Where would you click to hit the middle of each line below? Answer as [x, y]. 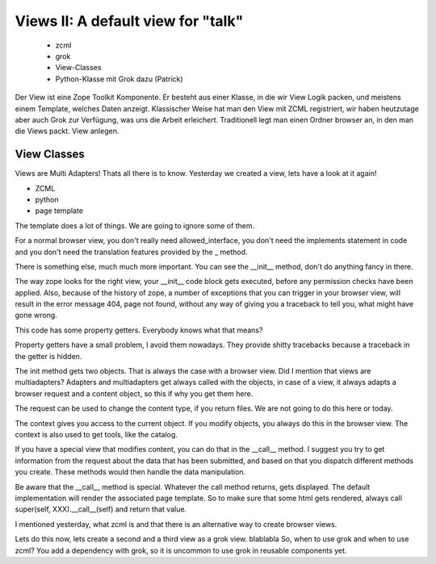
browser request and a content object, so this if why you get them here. [134, 393]
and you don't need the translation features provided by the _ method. [131, 252]
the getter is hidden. [48, 356]
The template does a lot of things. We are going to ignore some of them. [135, 225]
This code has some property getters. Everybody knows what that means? [139, 330]
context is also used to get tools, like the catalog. [96, 434]
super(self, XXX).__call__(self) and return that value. [101, 509]
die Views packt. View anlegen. [67, 131]
